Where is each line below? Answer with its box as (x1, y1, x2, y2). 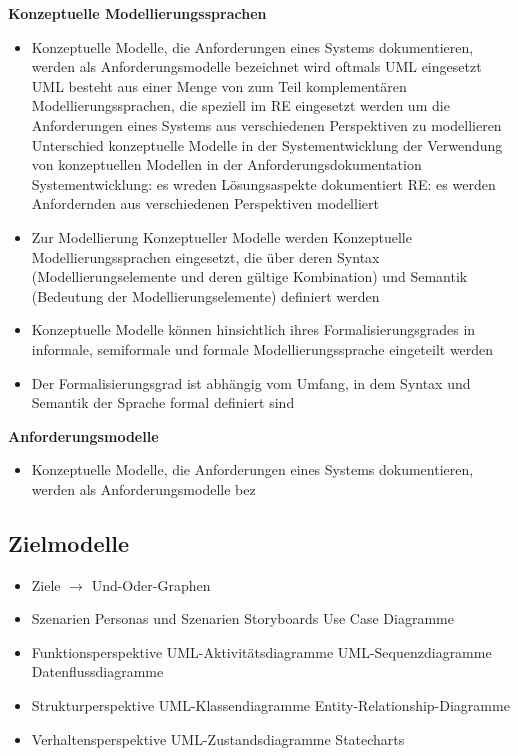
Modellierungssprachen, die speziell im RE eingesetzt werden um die (31, 95, 450, 116)
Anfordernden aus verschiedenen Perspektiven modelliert (31, 193, 379, 214)
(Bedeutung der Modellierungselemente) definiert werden (31, 285, 380, 306)
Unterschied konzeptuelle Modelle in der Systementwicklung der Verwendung (31, 134, 503, 155)
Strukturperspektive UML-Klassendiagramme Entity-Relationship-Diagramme (31, 695, 510, 716)
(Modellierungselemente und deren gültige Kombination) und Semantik (31, 266, 468, 287)
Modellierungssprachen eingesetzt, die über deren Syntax (31, 246, 380, 267)
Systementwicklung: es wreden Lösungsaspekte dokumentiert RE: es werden (31, 173, 496, 194)
